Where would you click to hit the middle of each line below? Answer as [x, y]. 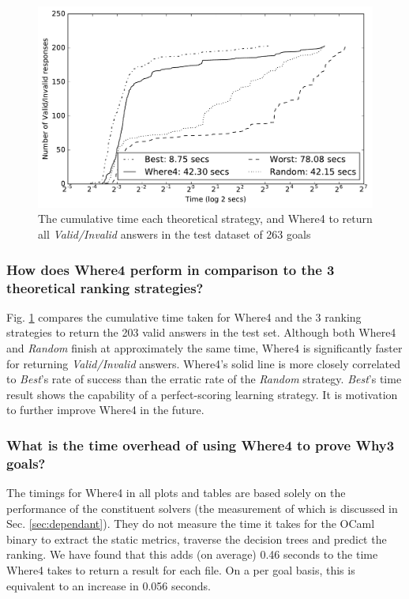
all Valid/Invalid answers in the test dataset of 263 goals [174, 234]
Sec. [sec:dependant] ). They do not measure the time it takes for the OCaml [191, 524]
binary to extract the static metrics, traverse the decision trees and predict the [197, 539]
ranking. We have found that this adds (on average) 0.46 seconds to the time [192, 554]
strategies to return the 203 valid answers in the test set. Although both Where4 [201, 332]
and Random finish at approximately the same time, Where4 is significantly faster [204, 348]
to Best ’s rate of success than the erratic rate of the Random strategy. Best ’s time [204, 379]
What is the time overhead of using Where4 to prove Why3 [201, 445]
